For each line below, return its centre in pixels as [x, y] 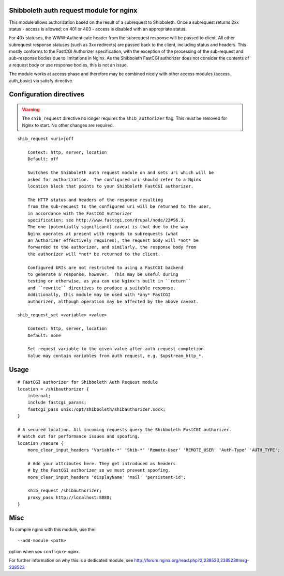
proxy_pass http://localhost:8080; [70, 497]
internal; [39, 396]
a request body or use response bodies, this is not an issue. [68, 65]
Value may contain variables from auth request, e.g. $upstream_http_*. [116, 356]
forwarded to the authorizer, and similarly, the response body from [112, 247]
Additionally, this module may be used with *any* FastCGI [99, 295]
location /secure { [41, 443]
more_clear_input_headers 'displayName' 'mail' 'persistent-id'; [107, 477]
